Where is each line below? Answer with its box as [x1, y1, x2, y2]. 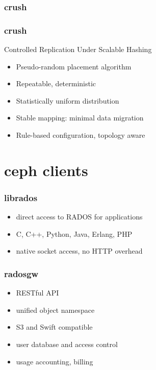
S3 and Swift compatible [16, 322, 93, 332]
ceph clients [4, 159, 88, 180]
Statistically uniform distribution [16, 95, 119, 106]
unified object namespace [16, 304, 95, 315]
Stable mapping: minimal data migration [16, 112, 144, 123]
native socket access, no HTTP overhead [16, 245, 143, 256]
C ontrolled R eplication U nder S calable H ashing [4, 44, 152, 55]
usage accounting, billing [16, 356, 93, 366]
